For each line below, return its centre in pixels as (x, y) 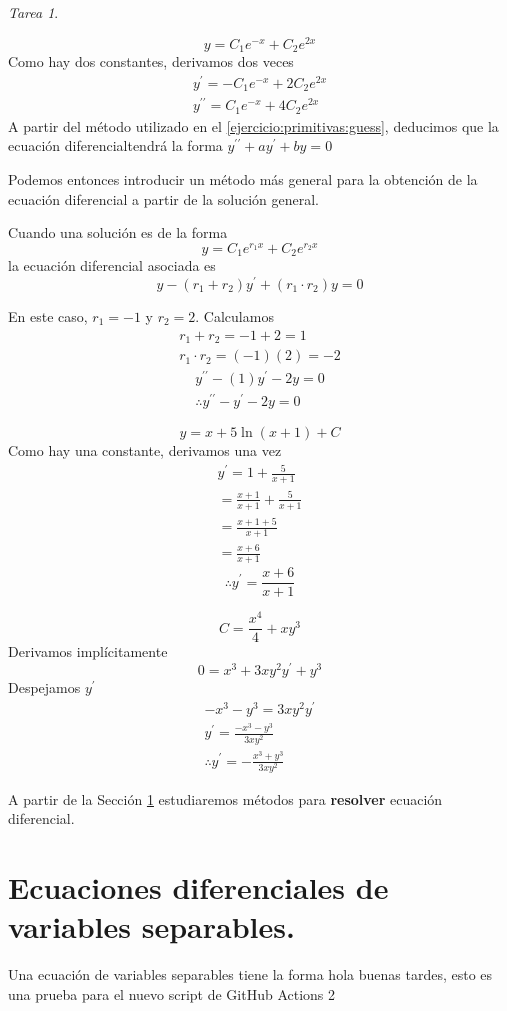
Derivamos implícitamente (88, 651)
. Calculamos (234, 316)
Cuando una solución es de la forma (118, 232)
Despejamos (44, 686)
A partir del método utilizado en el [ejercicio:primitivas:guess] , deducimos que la (253, 125)
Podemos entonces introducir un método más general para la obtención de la (243, 179)
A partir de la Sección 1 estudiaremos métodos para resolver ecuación (225, 798)
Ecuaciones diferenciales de (198, 887)
